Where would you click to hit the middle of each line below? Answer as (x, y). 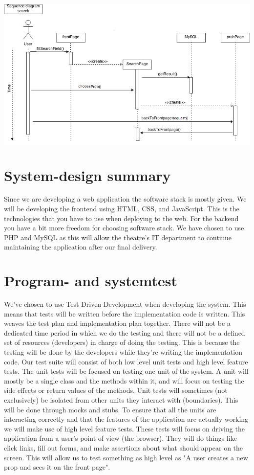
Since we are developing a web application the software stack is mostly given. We (125, 199)
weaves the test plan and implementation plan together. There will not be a (117, 323)
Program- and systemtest (91, 281)
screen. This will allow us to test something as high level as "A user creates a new (126, 457)
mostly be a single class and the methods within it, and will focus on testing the (124, 380)
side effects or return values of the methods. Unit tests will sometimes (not (116, 390)
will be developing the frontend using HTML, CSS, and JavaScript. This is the (122, 208)
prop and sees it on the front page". (57, 467)
